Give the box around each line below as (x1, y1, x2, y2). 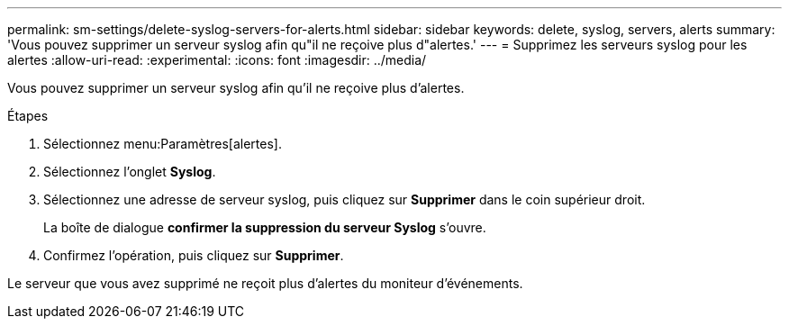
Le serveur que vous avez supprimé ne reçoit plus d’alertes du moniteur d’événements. (7, 276, 523, 291)
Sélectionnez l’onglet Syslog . (43, 164, 216, 179)
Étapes (7, 108, 49, 123)
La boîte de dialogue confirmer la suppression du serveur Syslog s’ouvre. (43, 220, 486, 235)
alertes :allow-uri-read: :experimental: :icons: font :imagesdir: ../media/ (7, 52, 427, 68)
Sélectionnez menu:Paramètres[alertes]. (43, 136, 282, 151)
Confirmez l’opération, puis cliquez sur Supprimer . (43, 248, 344, 263)
